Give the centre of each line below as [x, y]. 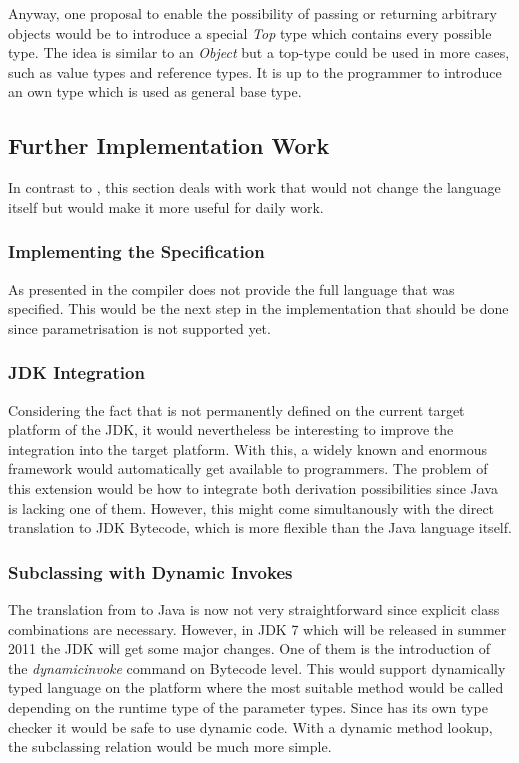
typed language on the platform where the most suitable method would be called [256, 687]
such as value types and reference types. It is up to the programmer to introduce [255, 71]
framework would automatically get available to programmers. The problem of [248, 468]
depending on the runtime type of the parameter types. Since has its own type [248, 706]
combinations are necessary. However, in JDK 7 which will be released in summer [257, 628]
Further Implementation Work [169, 145]
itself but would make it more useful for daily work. [166, 206]
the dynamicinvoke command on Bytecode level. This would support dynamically [257, 667]
